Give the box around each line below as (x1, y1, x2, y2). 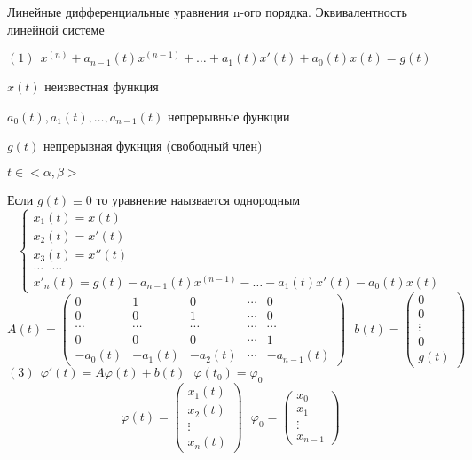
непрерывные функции (167, 106, 290, 125)
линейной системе (7, 19, 105, 38)
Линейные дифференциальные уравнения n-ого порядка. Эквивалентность (7, 3, 407, 20)
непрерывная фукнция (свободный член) (43, 136, 263, 155)
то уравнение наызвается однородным (96, 190, 301, 208)
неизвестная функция (44, 77, 159, 96)
